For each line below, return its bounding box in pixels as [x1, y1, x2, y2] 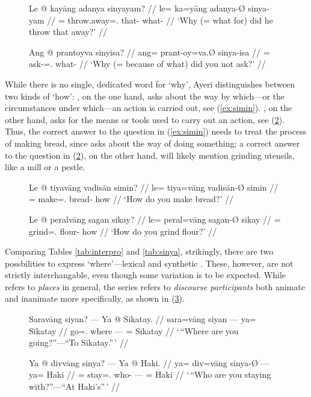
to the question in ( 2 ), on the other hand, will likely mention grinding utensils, [5, 148, 295, 161]
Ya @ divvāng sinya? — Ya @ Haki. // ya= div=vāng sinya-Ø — [29, 356, 269, 369]
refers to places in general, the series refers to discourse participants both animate [5, 280, 305, 293]
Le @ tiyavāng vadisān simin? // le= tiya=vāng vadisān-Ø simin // [29, 180, 279, 193]
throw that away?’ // [29, 25, 107, 38]
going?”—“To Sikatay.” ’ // [29, 336, 128, 349]
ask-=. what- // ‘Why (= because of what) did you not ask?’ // [29, 57, 266, 70]
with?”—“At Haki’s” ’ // [29, 380, 120, 393]
